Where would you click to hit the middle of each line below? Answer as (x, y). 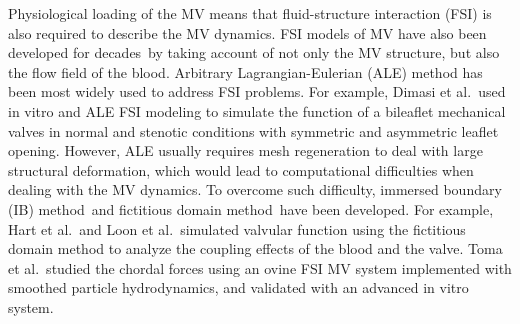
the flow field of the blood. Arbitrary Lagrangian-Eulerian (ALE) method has (245, 71)
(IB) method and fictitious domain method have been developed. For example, (251, 208)
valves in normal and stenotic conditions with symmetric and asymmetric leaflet (253, 130)
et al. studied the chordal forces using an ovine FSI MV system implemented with (260, 267)
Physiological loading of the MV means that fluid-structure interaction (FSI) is (250, 13)
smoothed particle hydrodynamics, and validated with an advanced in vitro (238, 287)
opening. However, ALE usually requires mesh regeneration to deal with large (245, 150)
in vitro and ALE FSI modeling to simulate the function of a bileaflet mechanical (257, 110)
